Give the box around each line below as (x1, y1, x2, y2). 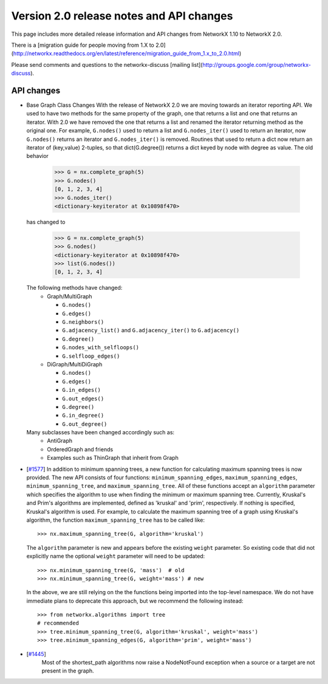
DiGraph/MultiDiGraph (47, 360, 103, 368)
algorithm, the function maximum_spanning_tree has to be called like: (26, 516, 205, 524)
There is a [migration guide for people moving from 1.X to (11, 41, 154, 49)
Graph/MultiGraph (47, 292, 92, 300)
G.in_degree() (62, 412, 104, 419)
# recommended (37, 620, 79, 627)
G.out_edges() (62, 395, 104, 402)
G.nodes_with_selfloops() (62, 344, 140, 351)
